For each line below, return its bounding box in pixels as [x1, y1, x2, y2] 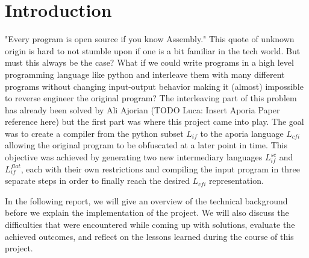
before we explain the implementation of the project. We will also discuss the [5, 206, 289, 219]
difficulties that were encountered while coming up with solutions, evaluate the [5, 218, 295, 231]
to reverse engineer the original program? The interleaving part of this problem [5, 92, 297, 104]
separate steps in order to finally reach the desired [5, 174, 190, 187]
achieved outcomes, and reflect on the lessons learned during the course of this [5, 230, 294, 242]
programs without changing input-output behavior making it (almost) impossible [5, 80, 304, 92]
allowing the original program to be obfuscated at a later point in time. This [5, 139, 287, 151]
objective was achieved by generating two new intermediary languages [5, 151, 263, 163]
